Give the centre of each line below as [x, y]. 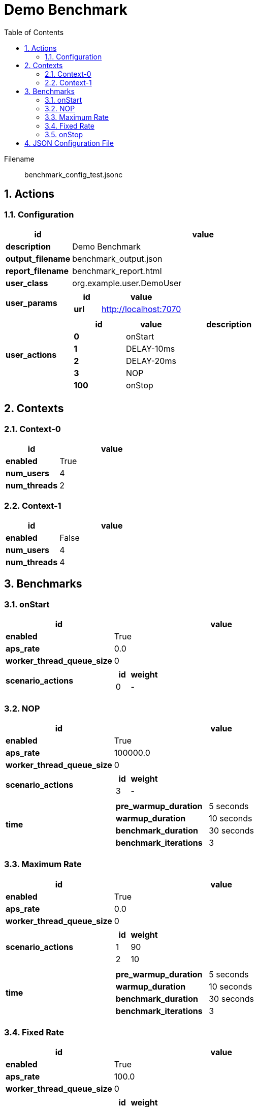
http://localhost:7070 [141, 309]
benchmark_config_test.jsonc [74, 174]
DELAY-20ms [151, 361]
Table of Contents [34, 32]
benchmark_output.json [117, 258]
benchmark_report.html [117, 271]
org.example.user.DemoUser [127, 283]
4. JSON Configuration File [69, 143]
